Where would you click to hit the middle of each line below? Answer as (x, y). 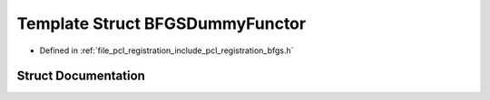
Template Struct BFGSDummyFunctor (162, 23)
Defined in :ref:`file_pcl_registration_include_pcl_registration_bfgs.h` (167, 50)
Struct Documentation (81, 76)
